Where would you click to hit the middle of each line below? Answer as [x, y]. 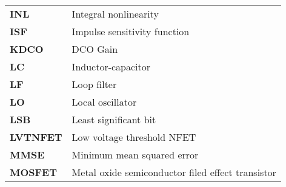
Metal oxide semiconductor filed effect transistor [174, 172]
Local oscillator [104, 102]
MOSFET [34, 172]
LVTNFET [36, 137]
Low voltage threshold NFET [134, 137]
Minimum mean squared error [135, 155]
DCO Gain [95, 49]
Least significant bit [114, 119]
